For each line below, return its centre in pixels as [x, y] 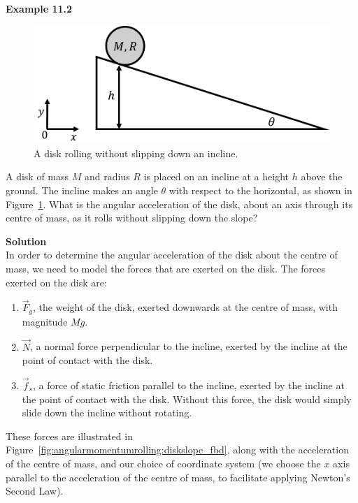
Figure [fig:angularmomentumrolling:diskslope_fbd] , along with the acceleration [177, 450]
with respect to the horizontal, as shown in [260, 190]
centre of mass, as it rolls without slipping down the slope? [132, 218]
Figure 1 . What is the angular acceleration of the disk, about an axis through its [179, 204]
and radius [107, 176]
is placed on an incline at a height [216, 176]
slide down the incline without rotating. [107, 413]
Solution [26, 241]
